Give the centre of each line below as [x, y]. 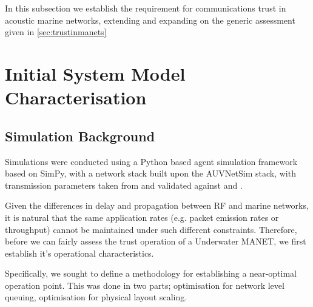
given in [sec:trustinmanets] [56, 32]
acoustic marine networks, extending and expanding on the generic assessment [150, 20]
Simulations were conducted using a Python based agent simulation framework [151, 161]
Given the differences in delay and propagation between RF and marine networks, [157, 205]
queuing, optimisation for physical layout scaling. [96, 297]
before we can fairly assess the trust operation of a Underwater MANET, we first [156, 241]
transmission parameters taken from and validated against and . [124, 185]
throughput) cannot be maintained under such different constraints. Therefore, [151, 229]
